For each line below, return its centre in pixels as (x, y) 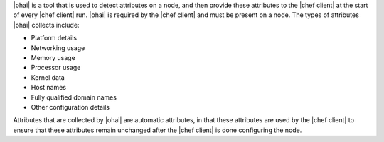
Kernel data (48, 77)
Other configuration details (70, 107)
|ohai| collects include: (46, 25)
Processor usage (56, 68)
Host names (49, 88)
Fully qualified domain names (74, 97)
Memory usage (53, 57)
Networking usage (58, 48)
